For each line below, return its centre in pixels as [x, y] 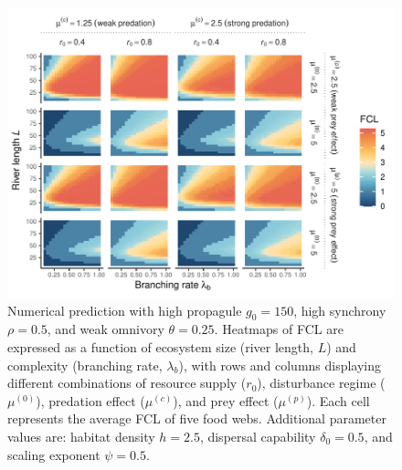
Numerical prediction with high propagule [125, 310]
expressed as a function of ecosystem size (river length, [160, 346]
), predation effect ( [90, 400]
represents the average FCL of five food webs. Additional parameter [197, 418]
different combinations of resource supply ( [127, 383]
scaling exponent [54, 454]
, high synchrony [340, 310]
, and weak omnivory [106, 329]
